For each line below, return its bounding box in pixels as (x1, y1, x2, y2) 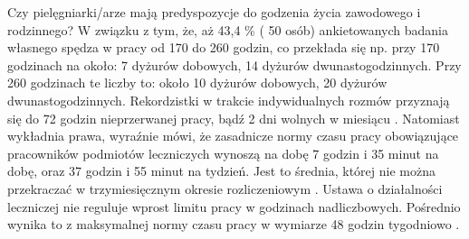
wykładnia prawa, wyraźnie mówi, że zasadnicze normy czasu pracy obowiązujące (7, 126, 459, 145)
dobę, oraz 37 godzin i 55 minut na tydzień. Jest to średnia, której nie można (7, 161, 435, 180)
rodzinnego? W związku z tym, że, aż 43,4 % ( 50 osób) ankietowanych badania (7, 20, 448, 39)
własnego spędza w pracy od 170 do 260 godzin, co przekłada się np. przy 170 (7, 38, 440, 57)
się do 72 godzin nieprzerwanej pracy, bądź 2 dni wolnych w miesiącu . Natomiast (7, 108, 460, 127)
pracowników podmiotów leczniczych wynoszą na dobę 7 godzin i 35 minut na (7, 143, 439, 162)
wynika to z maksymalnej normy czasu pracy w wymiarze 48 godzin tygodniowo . (7, 215, 460, 234)
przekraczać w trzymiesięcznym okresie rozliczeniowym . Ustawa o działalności (7, 179, 443, 198)
